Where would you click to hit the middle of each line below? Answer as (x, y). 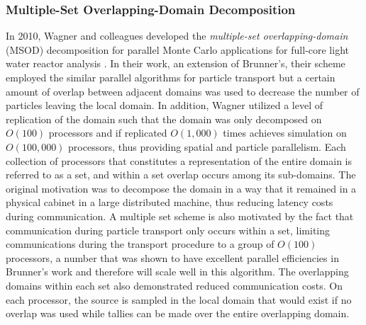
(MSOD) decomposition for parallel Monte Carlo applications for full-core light (177, 49)
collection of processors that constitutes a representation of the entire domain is (179, 160)
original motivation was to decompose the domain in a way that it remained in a (181, 188)
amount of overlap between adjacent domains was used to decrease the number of (183, 91)
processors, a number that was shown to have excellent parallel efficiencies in (172, 257)
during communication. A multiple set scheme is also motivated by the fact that (180, 216)
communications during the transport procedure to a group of (140, 244)
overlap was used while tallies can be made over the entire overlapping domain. (178, 313)
